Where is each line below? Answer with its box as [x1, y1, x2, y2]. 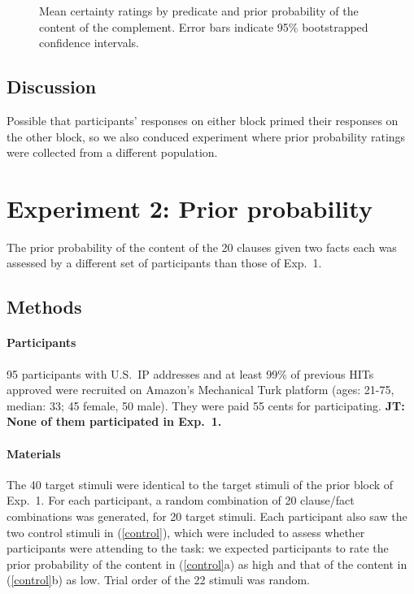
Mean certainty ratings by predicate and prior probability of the [39, 2, 359, 19]
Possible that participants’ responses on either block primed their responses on [7, 111, 399, 128]
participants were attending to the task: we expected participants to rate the [7, 540, 389, 557]
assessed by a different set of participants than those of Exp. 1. [7, 254, 322, 271]
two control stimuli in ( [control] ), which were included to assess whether [7, 523, 365, 540]
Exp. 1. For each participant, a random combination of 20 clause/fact [7, 492, 355, 509]
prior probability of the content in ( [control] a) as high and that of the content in [7, 555, 407, 572]
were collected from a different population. [7, 144, 218, 161]
